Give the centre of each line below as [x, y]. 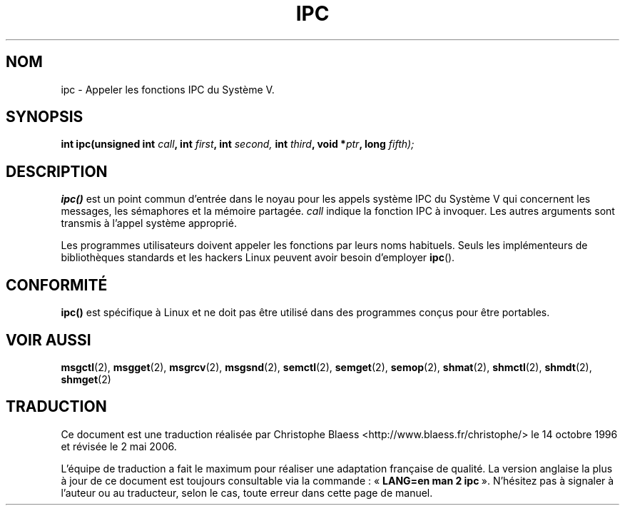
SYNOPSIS [45, 117]
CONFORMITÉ [57, 285]
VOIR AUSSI [49, 340]
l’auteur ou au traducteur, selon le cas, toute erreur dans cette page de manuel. [247, 492]
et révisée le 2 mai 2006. [119, 446]
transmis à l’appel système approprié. [149, 223]
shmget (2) [86, 379]
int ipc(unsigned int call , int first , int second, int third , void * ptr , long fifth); [238, 144]
